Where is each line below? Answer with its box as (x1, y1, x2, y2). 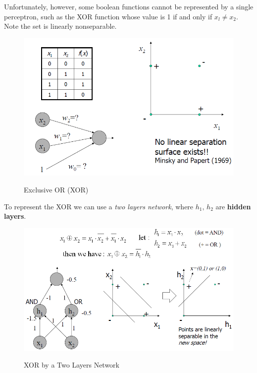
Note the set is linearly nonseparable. (4, 21, 117, 31)
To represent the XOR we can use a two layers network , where (4, 201, 194, 211)
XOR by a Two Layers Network (24, 360, 120, 370)
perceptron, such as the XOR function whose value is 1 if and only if (4, 11, 212, 21)
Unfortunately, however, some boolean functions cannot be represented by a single (4, 1, 254, 11)
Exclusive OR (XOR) (24, 184, 89, 194)
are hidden (215, 201, 251, 211)
